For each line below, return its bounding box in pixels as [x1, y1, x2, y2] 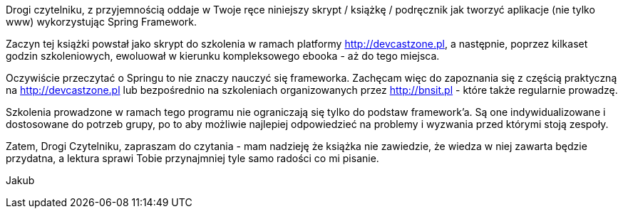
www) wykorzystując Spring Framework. [6, 16, 197, 28]
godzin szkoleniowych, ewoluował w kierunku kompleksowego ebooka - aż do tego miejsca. [6, 50, 440, 62]
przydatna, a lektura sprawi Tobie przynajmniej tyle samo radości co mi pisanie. [6, 152, 379, 164]
